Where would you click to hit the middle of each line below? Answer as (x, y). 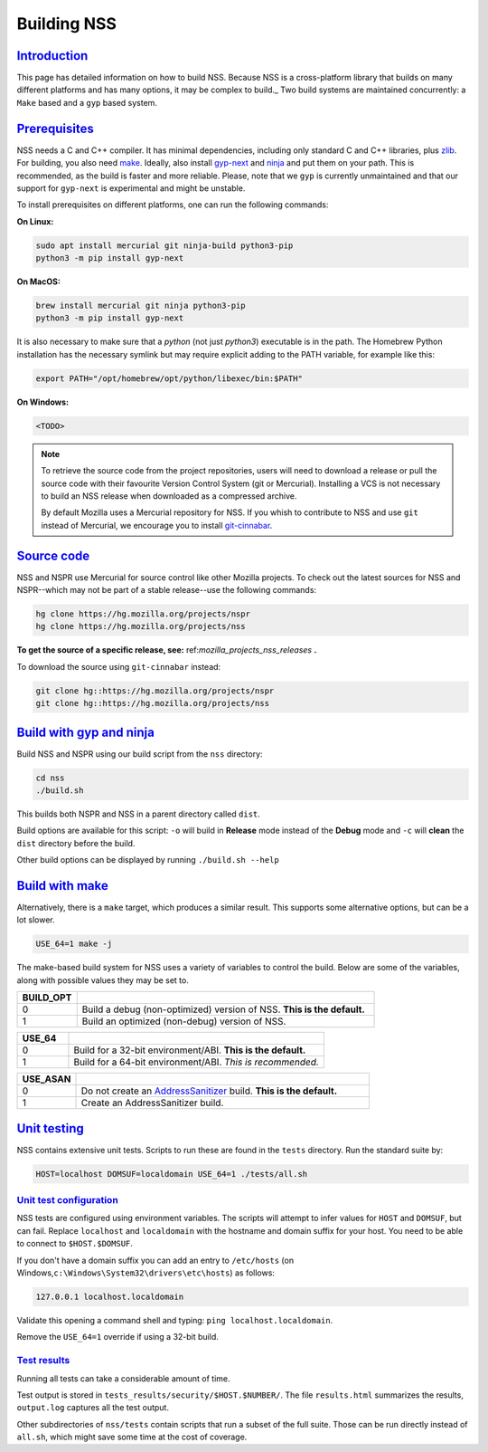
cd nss (50, 778)
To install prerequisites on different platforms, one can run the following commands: (173, 205)
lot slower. (36, 920)
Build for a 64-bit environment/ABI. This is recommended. (197, 1062)
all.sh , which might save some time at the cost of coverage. (132, 1437)
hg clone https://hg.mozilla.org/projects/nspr (143, 614)
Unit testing (51, 1128)
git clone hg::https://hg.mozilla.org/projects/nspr (155, 691)
